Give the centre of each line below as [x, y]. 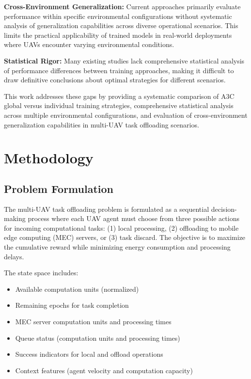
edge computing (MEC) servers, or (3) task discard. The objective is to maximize [125, 237]
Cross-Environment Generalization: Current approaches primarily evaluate [122, 6]
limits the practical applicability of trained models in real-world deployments [118, 35]
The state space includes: [41, 273]
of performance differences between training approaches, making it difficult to [119, 70]
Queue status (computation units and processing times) [98, 338]
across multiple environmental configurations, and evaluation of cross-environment [126, 115]
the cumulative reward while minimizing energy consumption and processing [117, 247]
